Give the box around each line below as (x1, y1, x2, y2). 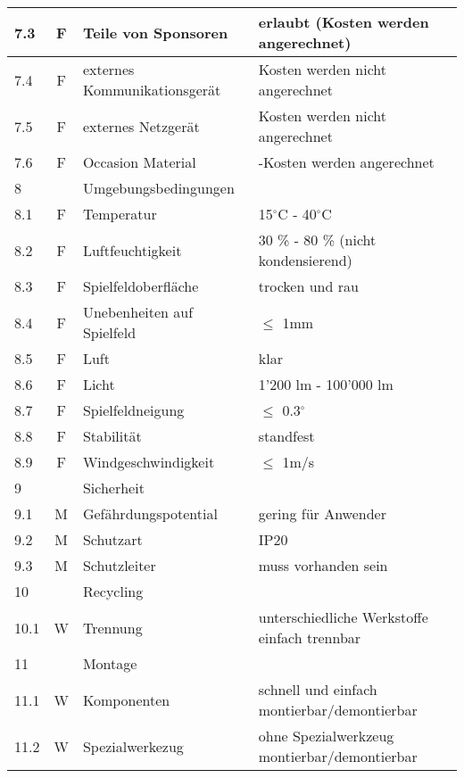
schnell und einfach (258, 679, 377, 699)
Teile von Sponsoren (82, 21, 228, 43)
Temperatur (82, 203, 157, 224)
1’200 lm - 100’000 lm (258, 374, 394, 394)
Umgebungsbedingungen (82, 178, 235, 198)
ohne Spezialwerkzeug (258, 725, 394, 746)
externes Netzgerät (82, 115, 200, 137)
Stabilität (82, 426, 142, 446)
